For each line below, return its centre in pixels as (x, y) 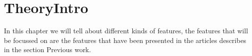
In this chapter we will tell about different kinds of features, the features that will (126, 31)
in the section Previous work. (48, 49)
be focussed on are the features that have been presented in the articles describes (125, 40)
